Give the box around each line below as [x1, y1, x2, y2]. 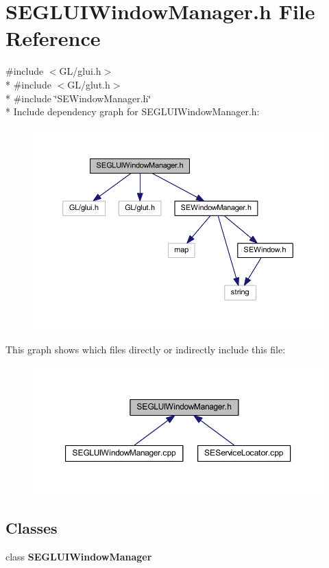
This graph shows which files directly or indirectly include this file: [5, 342, 286, 357]
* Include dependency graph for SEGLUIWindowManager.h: [5, 104, 260, 119]
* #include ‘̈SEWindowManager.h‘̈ [5, 91, 151, 105]
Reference [5, 24, 101, 52]
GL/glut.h [67, 77, 110, 91]
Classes [5, 517, 58, 538]
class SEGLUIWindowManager [5, 549, 152, 563]
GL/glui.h [59, 64, 101, 78]
